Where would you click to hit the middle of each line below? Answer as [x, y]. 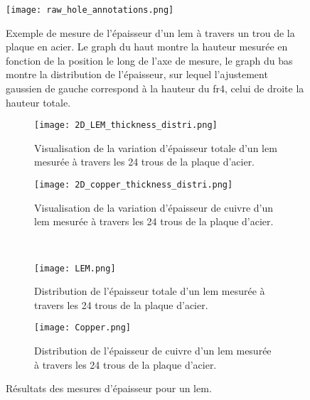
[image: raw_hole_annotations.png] [90, 10]
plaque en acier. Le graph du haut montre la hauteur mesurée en [147, 47]
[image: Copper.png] [83, 328]
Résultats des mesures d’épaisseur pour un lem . [109, 388]
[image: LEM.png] [75, 268]
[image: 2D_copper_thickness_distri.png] [134, 185]
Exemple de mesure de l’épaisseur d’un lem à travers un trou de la [150, 32]
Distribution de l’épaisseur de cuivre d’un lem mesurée [153, 350]
